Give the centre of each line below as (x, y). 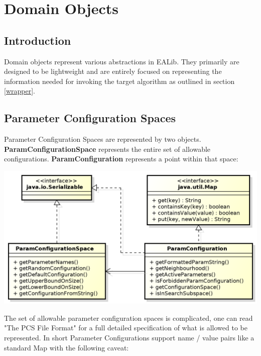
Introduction (38, 40)
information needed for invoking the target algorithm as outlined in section (119, 81)
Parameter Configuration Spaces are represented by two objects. (103, 139)
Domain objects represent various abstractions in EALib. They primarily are (122, 61)
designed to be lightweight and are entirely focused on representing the (113, 71)
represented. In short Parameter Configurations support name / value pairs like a (129, 338)
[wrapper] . (20, 91)
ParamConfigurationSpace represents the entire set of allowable (107, 149)
